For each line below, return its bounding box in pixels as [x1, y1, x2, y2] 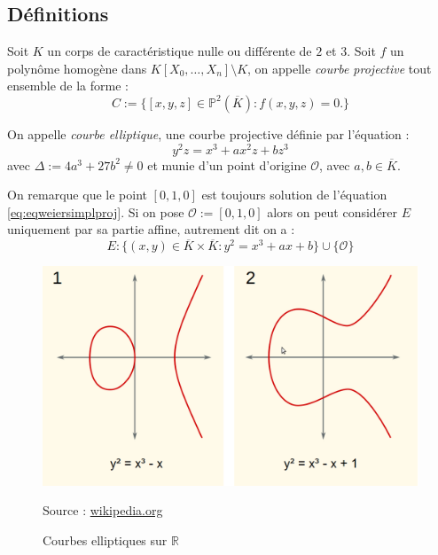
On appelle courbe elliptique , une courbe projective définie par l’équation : [7, 124, 410, 143]
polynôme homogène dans [7, 59, 147, 77]
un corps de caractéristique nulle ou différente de [47, 42, 312, 60]
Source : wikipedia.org [43, 501, 163, 520]
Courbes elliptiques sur [43, 531, 168, 550]
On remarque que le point [7, 185, 147, 204]
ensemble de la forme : [7, 76, 129, 95]
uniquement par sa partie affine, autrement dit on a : [7, 220, 295, 238]
